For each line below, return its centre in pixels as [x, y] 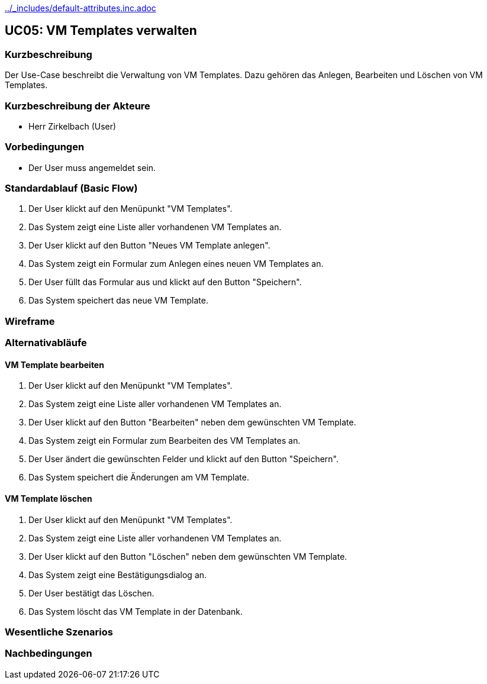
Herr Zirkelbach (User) [72, 126]
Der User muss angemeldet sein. [92, 167]
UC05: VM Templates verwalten [101, 31]
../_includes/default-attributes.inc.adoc [80, 8]
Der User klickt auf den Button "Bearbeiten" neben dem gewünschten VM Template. [192, 422]
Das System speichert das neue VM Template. [118, 301]
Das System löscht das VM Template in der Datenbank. [136, 611]
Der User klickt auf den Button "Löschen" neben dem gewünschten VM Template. [188, 556]
